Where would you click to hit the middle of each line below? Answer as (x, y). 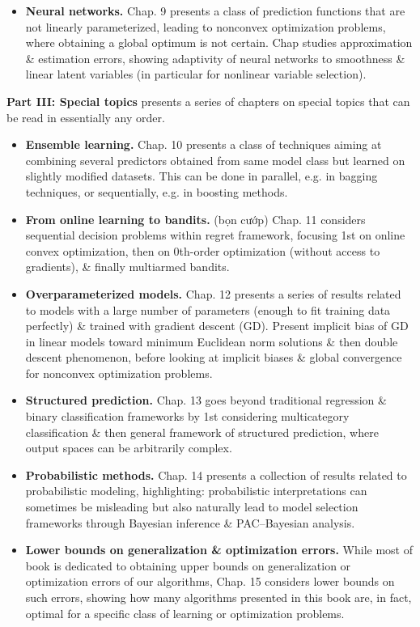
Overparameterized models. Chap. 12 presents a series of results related (213, 293)
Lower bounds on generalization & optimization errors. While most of (219, 550)
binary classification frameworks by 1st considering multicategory (187, 416)
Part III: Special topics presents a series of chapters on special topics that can (208, 101)
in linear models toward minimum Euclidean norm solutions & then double (212, 341)
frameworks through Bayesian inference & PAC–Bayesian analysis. (190, 522)
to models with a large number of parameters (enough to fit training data (208, 309)
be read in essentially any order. (86, 117)
